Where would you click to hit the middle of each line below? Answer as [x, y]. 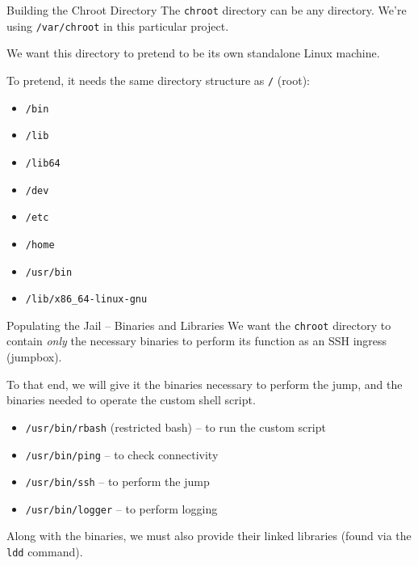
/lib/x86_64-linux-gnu [86, 300]
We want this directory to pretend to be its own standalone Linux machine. [193, 53]
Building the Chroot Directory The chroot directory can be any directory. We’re [207, 10]
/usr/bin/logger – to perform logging [121, 508]
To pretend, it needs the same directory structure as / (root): [158, 80]
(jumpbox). [34, 357]
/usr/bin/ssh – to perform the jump [117, 482]
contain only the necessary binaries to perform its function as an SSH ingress [197, 341]
